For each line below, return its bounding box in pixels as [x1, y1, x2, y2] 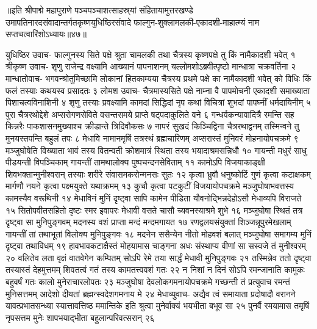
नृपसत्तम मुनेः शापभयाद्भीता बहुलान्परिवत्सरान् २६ [5, 311, 155, 324]
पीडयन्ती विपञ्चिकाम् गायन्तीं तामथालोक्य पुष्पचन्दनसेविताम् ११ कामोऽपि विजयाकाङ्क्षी [5, 156, 265, 168]
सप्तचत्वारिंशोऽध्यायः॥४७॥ [5, 27, 87, 40]
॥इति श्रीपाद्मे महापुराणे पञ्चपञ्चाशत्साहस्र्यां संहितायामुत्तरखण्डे [5, 4, 193, 16]
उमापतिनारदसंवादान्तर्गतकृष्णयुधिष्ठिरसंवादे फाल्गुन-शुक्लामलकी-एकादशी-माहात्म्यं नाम [5, 15, 260, 28]
